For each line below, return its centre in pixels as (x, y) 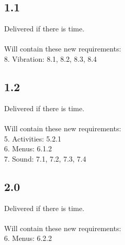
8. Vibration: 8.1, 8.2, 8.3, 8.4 (51, 58)
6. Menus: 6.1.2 (28, 148)
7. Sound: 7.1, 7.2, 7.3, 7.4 (45, 158)
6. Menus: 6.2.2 (28, 238)
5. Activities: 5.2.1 (33, 138)
